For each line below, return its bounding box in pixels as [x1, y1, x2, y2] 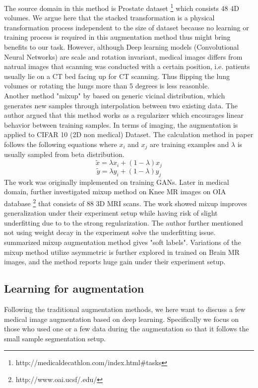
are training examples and [149, 139, 229, 149]
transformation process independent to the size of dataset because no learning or [4, 22, 249, 32]
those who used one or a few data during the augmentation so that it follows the [4, 323, 249, 334]
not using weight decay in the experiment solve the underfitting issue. [4, 227, 216, 237]
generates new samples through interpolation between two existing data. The [4, 100, 238, 110]
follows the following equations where [4, 139, 117, 149]
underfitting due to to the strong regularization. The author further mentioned [4, 217, 243, 228]
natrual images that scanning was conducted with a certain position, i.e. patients [4, 61, 250, 72]
